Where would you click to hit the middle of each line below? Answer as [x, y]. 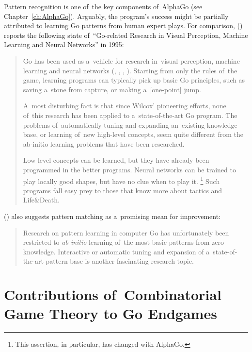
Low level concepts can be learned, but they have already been [116, 160]
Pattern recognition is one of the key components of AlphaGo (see [103, 6]
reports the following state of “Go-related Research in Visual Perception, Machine [126, 35]
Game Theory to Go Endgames [110, 313]
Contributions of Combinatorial [113, 294]
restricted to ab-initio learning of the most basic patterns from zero [123, 242]
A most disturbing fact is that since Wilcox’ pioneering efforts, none [125, 106]
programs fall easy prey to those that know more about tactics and [123, 190]
